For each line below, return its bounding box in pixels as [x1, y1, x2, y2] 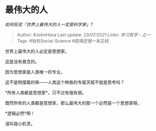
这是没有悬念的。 [5, 58, 39, 64]
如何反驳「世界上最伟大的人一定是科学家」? [5, 21, 93, 27]
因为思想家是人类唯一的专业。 [5, 69, 65, 75]
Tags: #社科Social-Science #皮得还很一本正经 [17, 37, 109, 44]
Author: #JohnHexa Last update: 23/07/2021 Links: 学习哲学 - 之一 [17, 32, 151, 37]
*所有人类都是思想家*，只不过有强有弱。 [5, 90, 87, 95]
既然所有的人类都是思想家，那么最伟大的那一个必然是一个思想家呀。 [5, 100, 142, 106]
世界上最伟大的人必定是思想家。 [5, 48, 69, 54]
